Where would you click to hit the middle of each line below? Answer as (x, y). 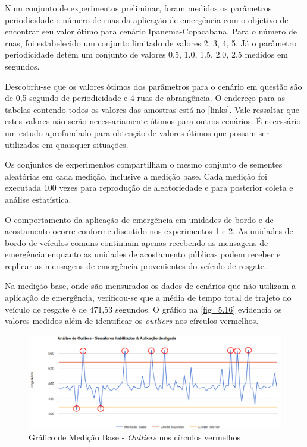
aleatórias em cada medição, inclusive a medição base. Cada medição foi (136, 176)
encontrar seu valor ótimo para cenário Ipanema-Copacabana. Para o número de (151, 31)
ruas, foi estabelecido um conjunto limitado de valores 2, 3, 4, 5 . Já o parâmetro (151, 43)
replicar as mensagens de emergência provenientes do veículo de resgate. (136, 265)
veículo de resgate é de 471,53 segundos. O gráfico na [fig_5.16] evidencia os (143, 309)
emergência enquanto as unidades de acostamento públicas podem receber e (143, 254)
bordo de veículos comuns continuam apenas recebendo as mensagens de (137, 242)
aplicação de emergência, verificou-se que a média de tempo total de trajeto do (148, 298)
